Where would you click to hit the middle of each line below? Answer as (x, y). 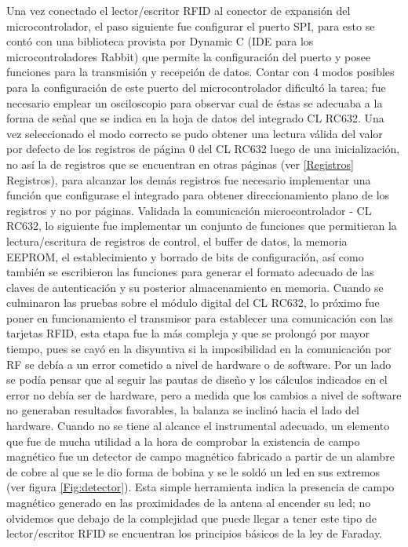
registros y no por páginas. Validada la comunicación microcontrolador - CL (189, 210)
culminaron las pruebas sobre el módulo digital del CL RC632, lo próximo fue (193, 303)
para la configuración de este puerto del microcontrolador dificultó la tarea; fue (196, 87)
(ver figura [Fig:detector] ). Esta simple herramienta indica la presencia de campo (200, 487)
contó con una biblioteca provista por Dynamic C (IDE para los (160, 41)
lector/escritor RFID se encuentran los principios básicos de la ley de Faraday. (195, 533)
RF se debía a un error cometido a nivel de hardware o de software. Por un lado (199, 364)
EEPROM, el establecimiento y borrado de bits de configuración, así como (185, 256)
